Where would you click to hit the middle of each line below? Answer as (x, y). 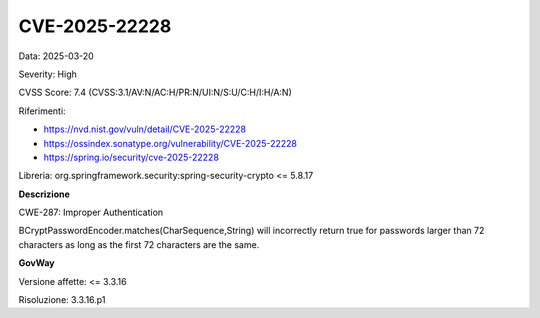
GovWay (36, 263)
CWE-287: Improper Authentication (91, 212)
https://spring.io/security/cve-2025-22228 (131, 157)
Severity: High (47, 74)
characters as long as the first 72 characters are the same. (139, 244)
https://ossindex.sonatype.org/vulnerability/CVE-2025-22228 (170, 143)
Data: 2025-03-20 (56, 56)
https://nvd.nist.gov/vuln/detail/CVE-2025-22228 (145, 129)
